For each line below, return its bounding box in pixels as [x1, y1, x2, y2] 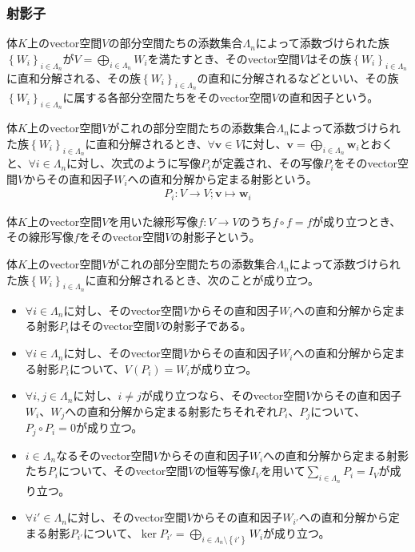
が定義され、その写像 [211, 155, 324, 171]
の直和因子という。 [278, 89, 379, 106]
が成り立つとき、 [312, 212, 401, 229]
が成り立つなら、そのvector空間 [141, 387, 306, 404]
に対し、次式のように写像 [66, 155, 202, 171]
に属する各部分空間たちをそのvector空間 [62, 89, 272, 106]
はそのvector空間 [69, 317, 156, 334]
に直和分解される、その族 [6, 70, 141, 87]
